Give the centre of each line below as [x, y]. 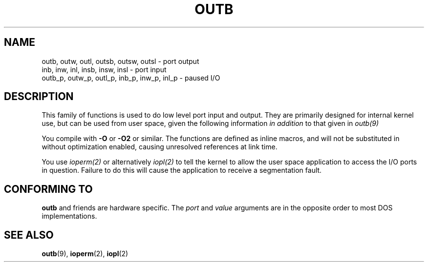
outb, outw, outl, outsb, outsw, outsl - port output [120, 61]
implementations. [69, 216]
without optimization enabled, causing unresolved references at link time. [160, 147]
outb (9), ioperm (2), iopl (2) [85, 254]
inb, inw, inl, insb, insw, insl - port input [104, 69]
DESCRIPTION [39, 97]
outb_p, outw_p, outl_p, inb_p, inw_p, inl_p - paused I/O [131, 78]
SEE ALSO [29, 235]
